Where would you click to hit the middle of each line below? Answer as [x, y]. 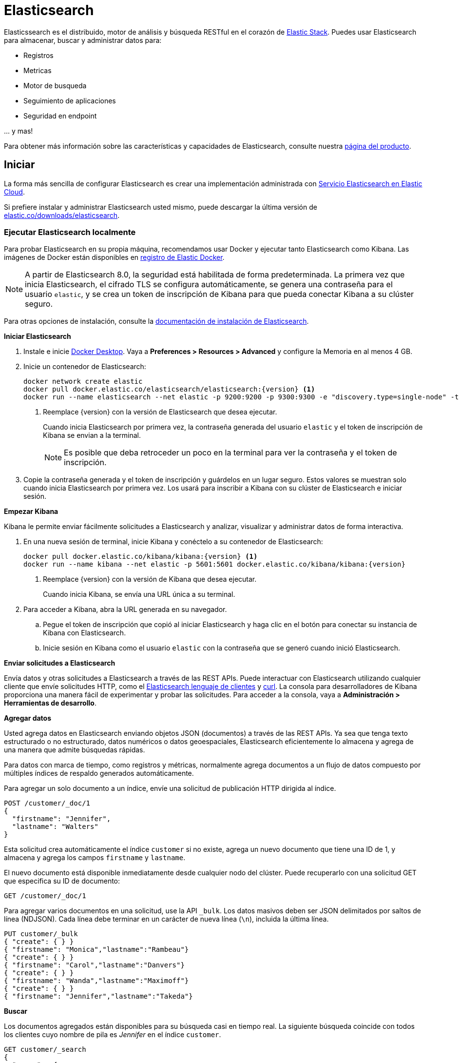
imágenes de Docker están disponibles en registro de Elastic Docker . [114, 257]
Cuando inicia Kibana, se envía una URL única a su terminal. [139, 594]
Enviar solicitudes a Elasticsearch [60, 663]
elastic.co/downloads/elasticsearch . [62, 215]
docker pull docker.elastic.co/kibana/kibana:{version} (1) [141, 557]
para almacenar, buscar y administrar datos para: [83, 40]
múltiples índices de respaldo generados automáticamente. [99, 773]
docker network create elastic [83, 382]
